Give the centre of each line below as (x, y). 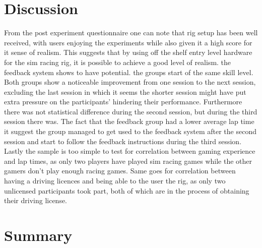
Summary (38, 235)
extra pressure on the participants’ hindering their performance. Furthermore (123, 102)
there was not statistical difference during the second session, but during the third (131, 111)
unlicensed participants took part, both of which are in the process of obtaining (127, 190)
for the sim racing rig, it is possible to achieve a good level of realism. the (118, 62)
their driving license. (36, 200)
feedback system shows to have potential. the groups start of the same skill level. (129, 72)
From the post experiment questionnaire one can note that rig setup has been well (131, 33)
